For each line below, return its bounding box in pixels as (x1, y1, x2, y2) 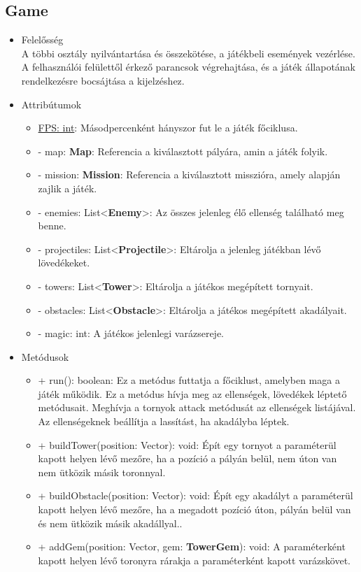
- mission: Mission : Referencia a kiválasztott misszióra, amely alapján (38, 167, 341, 182)
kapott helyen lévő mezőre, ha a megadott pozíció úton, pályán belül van (38, 502, 351, 517)
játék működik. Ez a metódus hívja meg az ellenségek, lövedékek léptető (38, 386, 347, 401)
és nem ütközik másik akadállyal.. (38, 515, 183, 530)
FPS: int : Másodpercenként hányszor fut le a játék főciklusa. (38, 120, 298, 135)
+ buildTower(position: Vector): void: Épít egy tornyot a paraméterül (38, 437, 337, 452)
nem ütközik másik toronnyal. (38, 464, 166, 479)
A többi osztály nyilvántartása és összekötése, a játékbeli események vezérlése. (21, 45, 355, 60)
